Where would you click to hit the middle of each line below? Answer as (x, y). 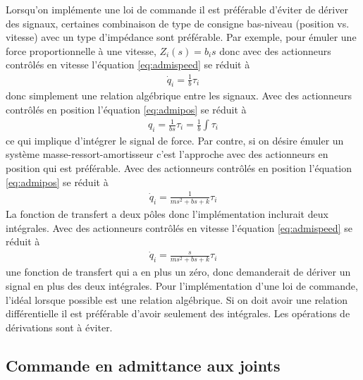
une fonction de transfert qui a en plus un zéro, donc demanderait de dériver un (178, 272)
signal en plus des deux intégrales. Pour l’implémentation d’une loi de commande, (182, 285)
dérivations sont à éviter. (59, 327)
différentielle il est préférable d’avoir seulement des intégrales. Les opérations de (178, 313)
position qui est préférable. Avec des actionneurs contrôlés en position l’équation (179, 168)
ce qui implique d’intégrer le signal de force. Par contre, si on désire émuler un (175, 140)
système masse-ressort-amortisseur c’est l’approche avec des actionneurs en (167, 154)
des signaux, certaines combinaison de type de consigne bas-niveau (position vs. (178, 23)
